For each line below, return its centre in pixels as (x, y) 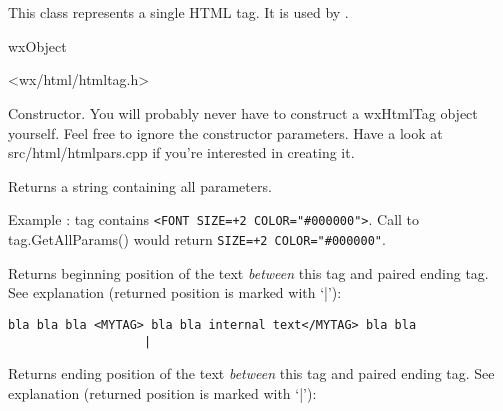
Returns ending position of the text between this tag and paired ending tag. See (251, 373)
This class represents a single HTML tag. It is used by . (178, 12)
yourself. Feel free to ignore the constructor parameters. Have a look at (225, 132)
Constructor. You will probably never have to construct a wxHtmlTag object (243, 112)
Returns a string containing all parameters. (140, 185)
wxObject (37, 45)
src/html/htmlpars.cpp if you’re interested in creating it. (181, 152)
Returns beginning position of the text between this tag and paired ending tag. (248, 272)
